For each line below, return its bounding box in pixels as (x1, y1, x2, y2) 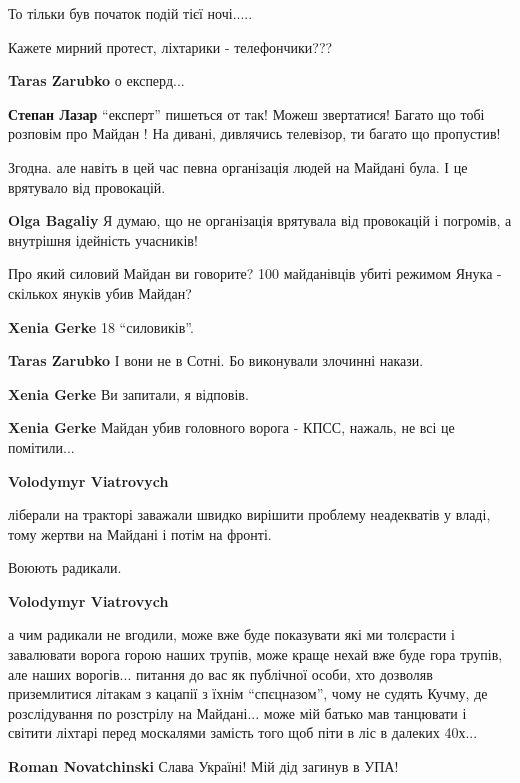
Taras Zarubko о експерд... (8, 70, 185, 91)
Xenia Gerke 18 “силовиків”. (8, 316, 194, 337)
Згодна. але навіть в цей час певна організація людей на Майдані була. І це (8, 156, 468, 177)
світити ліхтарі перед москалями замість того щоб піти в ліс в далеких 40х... (8, 722, 478, 743)
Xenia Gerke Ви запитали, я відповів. (8, 383, 249, 404)
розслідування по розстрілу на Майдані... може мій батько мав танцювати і (8, 702, 467, 723)
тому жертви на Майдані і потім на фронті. (8, 523, 272, 544)
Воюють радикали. (8, 557, 122, 578)
